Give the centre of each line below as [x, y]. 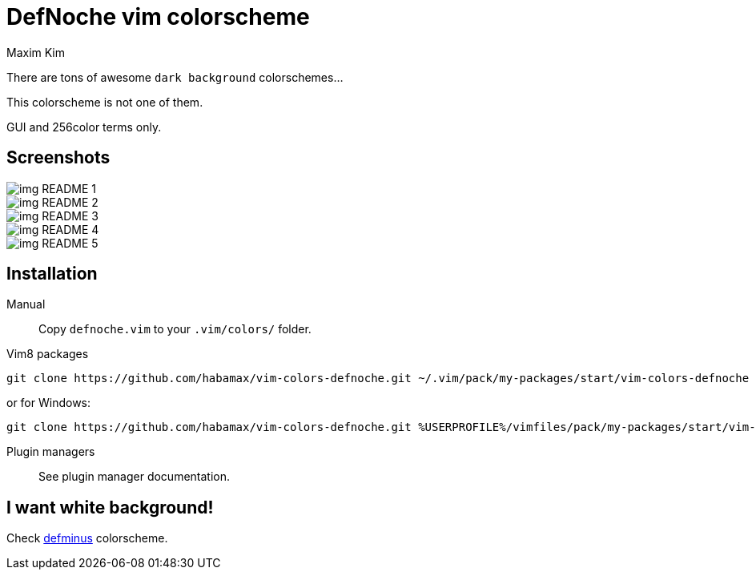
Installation [52, 274]
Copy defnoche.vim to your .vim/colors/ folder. [175, 329]
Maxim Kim [36, 52]
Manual [26, 304]
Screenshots [58, 158]
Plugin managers [51, 452]
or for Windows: [49, 403]
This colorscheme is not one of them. [105, 102]
